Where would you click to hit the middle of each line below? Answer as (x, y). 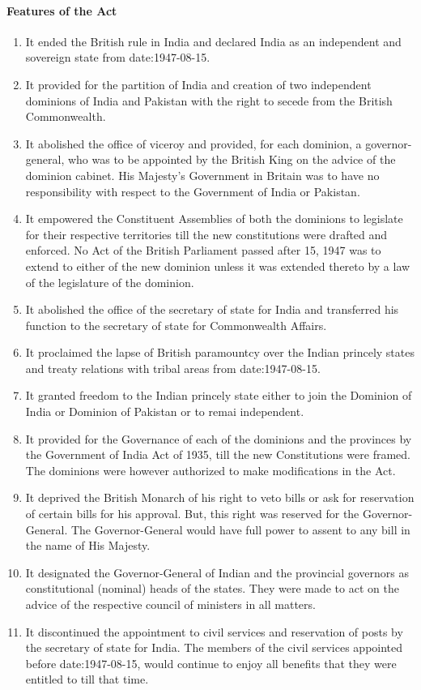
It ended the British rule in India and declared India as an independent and (213, 41)
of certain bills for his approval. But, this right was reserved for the (192, 514)
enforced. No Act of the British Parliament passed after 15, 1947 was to (203, 250)
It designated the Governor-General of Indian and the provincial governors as (217, 572)
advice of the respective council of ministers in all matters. (170, 604)
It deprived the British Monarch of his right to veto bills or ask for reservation (220, 497)
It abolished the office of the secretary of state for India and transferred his (212, 309)
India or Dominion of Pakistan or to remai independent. (165, 411)
